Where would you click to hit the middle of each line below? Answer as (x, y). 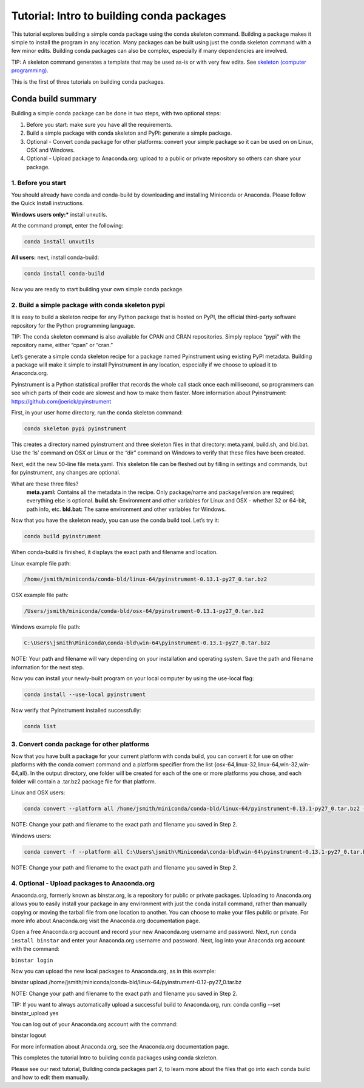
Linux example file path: (41, 563)
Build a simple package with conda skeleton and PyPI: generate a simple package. (129, 133)
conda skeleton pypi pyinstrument (75, 429)
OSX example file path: (40, 595)
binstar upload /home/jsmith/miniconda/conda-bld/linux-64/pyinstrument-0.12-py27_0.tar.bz (126, 982)
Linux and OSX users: (38, 792)
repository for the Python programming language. (73, 325)
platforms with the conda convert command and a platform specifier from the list (112, 765)
